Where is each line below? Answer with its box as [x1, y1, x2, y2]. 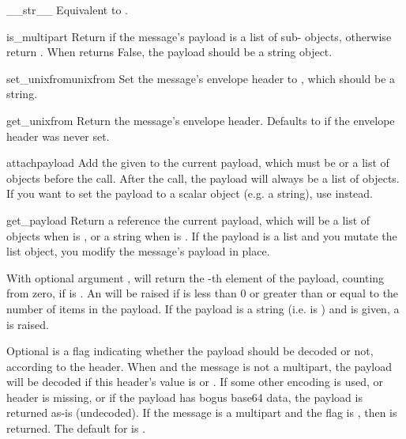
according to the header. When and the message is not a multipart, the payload [6, 358, 393, 374]
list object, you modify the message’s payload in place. [6, 243, 270, 259]
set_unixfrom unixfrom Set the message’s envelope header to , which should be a [6, 70, 396, 86]
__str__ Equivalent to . [6, 2, 128, 17]
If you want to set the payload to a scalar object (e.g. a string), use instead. [6, 185, 373, 202]
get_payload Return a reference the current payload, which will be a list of [6, 211, 370, 228]
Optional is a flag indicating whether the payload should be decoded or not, [6, 342, 374, 359]
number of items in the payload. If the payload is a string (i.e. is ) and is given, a [6, 300, 400, 316]
